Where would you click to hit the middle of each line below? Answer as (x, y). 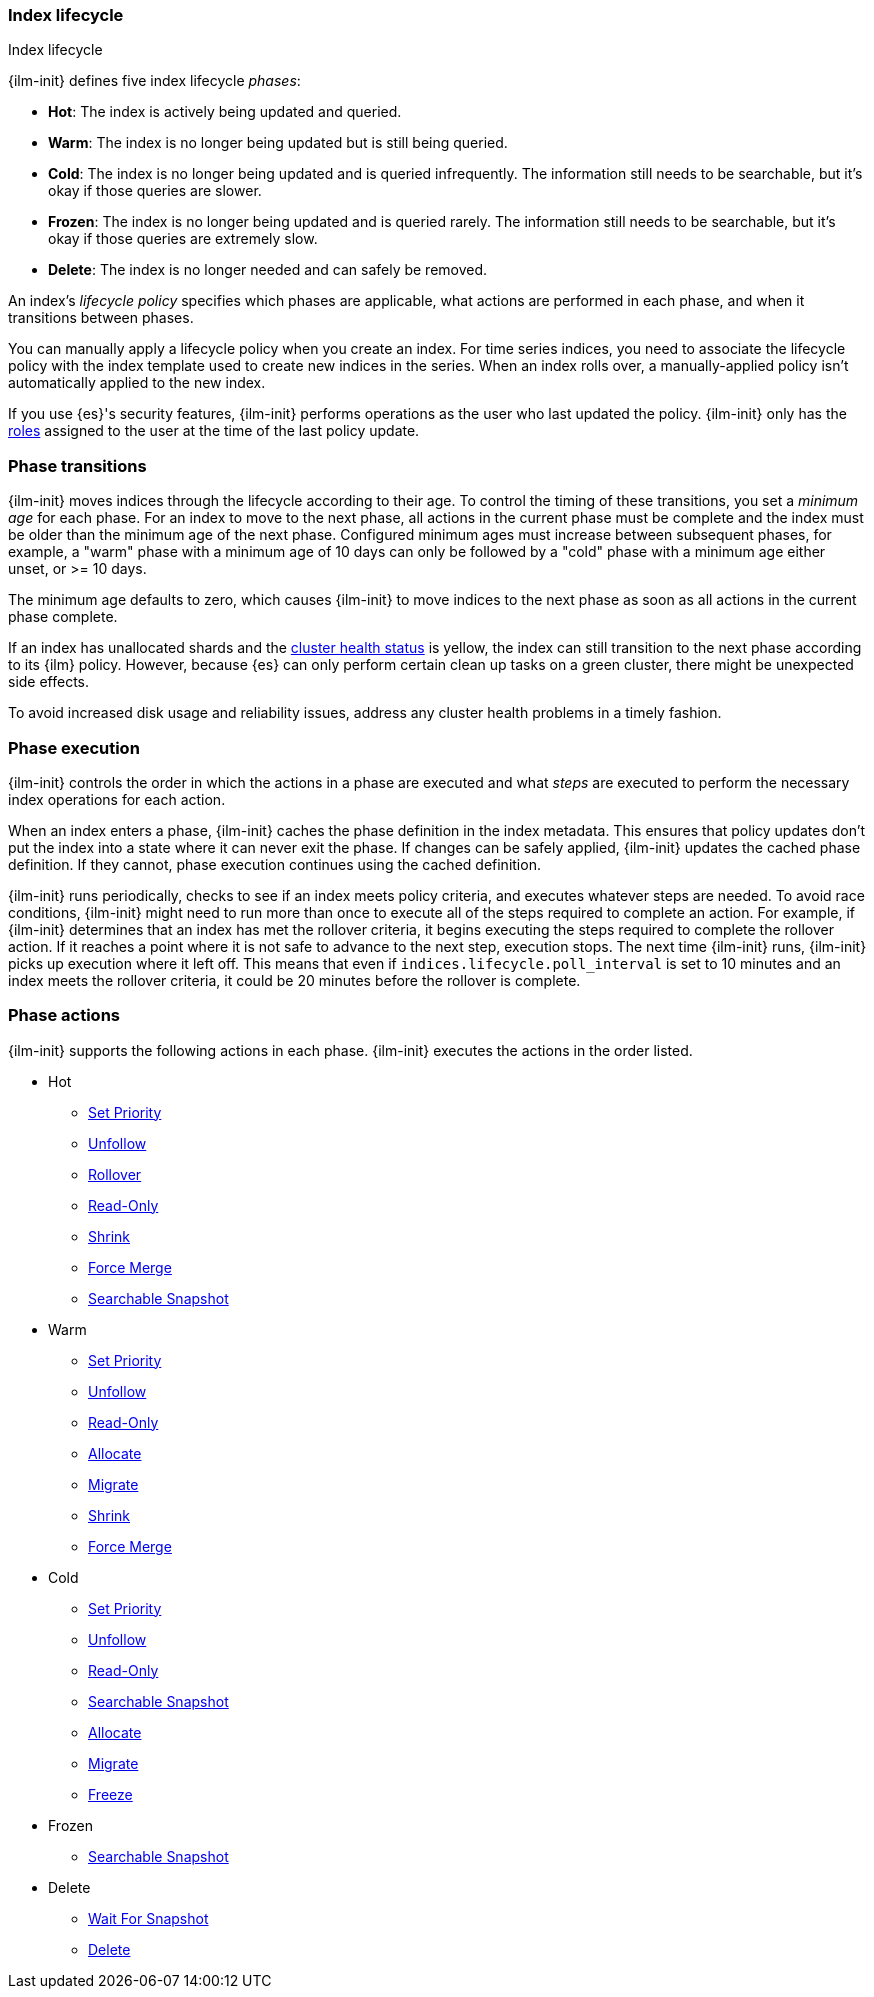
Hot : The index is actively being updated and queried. (225, 112)
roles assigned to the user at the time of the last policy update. (214, 431)
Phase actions (64, 1015)
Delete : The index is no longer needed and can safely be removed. (268, 270)
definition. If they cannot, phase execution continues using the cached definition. (274, 864)
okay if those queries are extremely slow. (183, 239)
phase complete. (63, 617)
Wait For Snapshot (148, 1918)
